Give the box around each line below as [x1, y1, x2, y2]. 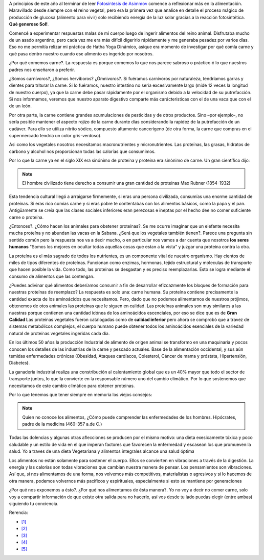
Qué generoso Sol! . [9, 21, 49, 27]
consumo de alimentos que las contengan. [9, 273, 95, 279]
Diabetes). [9, 360, 30, 366]
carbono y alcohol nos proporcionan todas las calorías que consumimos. [9, 148, 156, 154]
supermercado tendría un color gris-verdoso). [9, 133, 102, 139]
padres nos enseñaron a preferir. [9, 67, 75, 73]
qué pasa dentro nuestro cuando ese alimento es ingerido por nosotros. [9, 50, 154, 56]
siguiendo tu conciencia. [9, 501, 59, 507]
